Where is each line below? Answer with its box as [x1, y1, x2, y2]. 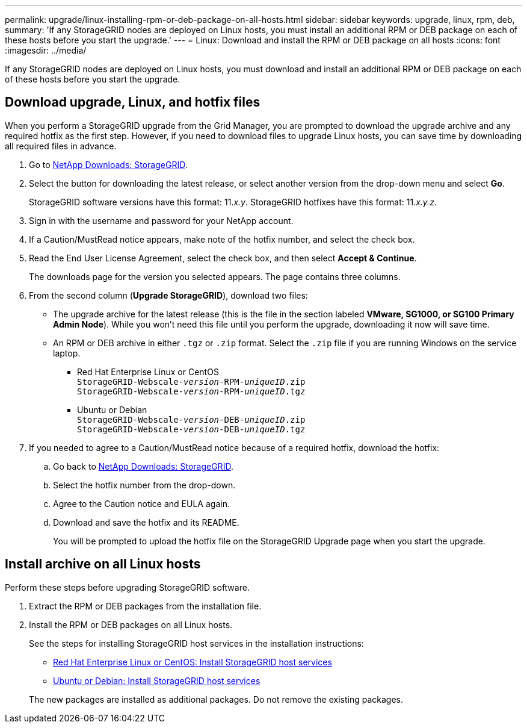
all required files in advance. [5, 140, 117, 151]
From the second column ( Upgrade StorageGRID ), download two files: [29, 290, 308, 300]
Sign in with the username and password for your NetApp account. [29, 215, 294, 226]
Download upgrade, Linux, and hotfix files [5, 95, 260, 110]
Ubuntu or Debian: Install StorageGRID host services [53, 675, 260, 686]
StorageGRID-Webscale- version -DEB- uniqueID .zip [77, 414, 306, 425]
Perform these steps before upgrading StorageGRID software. [5, 582, 250, 593]
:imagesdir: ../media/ [5, 45, 87, 55]
